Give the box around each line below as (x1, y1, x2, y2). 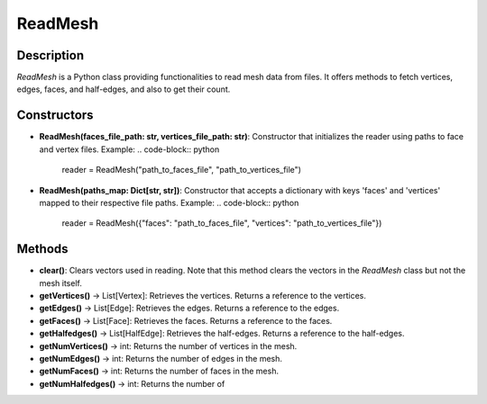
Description (16, 48, 85, 63)
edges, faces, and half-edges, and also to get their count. (16, 84, 231, 94)
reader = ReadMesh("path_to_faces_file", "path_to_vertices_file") (61, 165, 302, 175)
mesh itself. (39, 277, 83, 288)
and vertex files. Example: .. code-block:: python (39, 144, 220, 155)
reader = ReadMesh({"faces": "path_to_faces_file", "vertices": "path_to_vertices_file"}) (61, 218, 382, 229)
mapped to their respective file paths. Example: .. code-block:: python (39, 197, 299, 208)
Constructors (16, 108, 94, 123)
